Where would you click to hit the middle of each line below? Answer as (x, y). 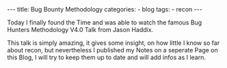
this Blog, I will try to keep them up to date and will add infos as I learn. (107, 57)
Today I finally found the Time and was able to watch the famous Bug (105, 22)
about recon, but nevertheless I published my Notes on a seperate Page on (113, 50)
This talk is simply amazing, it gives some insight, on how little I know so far (113, 43)
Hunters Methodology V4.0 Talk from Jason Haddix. (80, 30)
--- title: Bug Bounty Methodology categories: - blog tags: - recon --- (105, 9)
